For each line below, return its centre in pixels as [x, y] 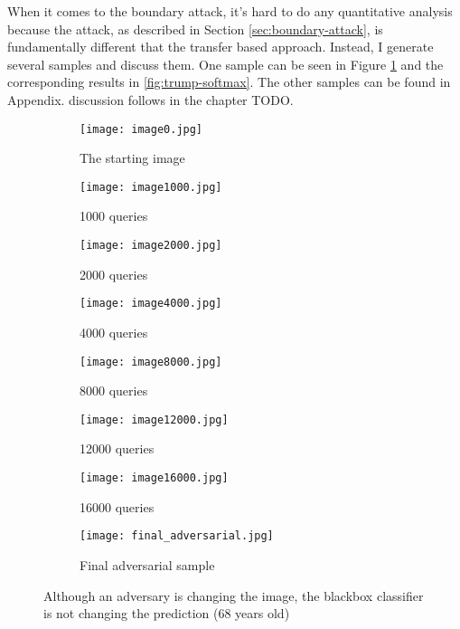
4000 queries [114, 332]
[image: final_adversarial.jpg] [177, 536]
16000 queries [117, 506]
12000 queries [117, 448]
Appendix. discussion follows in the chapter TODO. [150, 99]
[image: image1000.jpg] [151, 187]
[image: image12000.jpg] [154, 419]
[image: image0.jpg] [141, 129]
